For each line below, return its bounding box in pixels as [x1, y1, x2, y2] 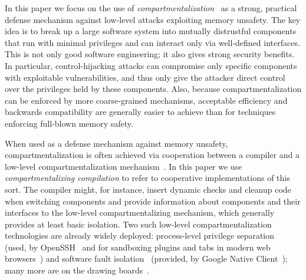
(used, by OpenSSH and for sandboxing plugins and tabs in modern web [5, 241, 271, 253]
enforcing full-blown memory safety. [5, 117, 133, 129]
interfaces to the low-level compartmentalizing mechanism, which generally [5, 206, 275, 219]
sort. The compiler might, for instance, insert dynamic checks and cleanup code [5, 183, 291, 195]
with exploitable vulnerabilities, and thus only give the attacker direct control [5, 71, 285, 83]
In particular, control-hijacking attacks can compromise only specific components [5, 59, 297, 71]
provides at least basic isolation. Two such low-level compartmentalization [5, 218, 272, 230]
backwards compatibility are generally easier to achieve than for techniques [5, 106, 276, 118]
